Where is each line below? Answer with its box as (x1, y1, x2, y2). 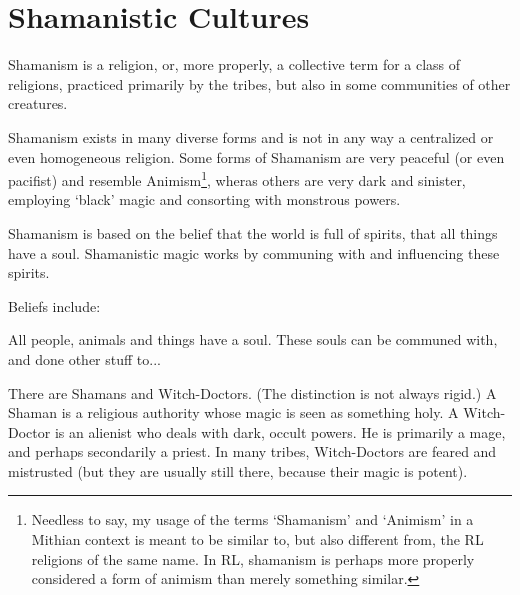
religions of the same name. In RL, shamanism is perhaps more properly (31, 548, 475, 569)
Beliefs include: (8, 295, 101, 316)
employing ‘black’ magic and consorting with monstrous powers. (8, 189, 401, 210)
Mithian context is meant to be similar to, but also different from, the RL (31, 529, 484, 550)
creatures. (8, 93, 68, 114)
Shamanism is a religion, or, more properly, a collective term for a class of (8, 54, 461, 75)
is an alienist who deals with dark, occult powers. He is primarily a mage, (54, 421, 506, 442)
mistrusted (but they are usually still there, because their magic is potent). (8, 460, 468, 481)
